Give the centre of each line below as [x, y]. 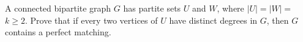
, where [230, 8]
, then [278, 20]
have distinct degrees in [213, 20]
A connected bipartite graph [58, 8]
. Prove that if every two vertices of [91, 20]
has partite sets [152, 8]
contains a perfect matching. [58, 32]
